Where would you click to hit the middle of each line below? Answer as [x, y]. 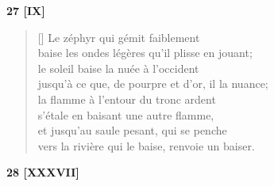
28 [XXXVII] [43, 172]
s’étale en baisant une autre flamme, [126, 114]
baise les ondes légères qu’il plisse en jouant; [145, 53]
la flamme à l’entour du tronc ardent [127, 99]
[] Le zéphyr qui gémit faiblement [119, 37]
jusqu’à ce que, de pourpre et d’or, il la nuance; [153, 84]
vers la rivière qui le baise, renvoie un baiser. [146, 145]
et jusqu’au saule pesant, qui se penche [132, 130]
